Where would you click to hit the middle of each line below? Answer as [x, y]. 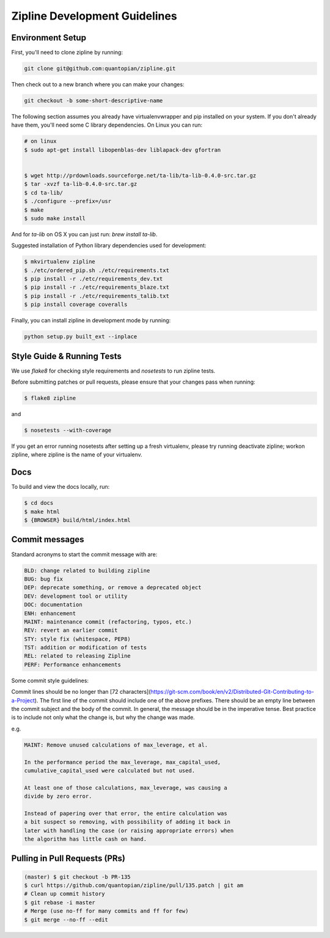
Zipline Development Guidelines [94, 16]
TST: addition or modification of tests [85, 648]
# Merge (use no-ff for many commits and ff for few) [106, 911]
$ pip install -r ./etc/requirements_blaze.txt [97, 287]
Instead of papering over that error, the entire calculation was [126, 813]
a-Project [23, 700]
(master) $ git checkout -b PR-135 [77, 877]
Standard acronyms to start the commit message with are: [84, 554]
